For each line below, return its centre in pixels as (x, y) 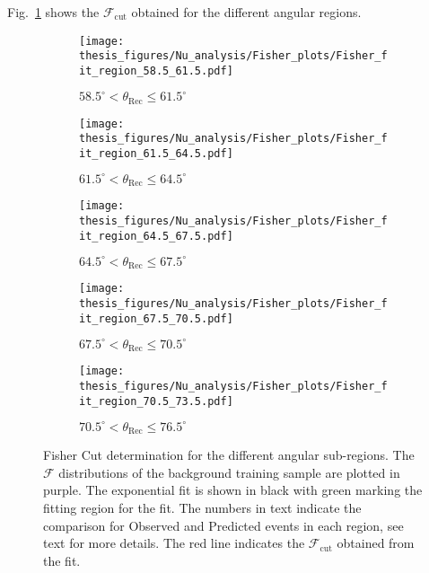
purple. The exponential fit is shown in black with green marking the (233, 490)
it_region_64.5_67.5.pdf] (156, 236)
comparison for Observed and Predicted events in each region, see (223, 525)
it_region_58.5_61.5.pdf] (156, 71)
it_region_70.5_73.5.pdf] (156, 401)
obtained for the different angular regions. (246, 12)
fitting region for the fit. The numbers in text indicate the (202, 507)
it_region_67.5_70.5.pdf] (156, 318)
